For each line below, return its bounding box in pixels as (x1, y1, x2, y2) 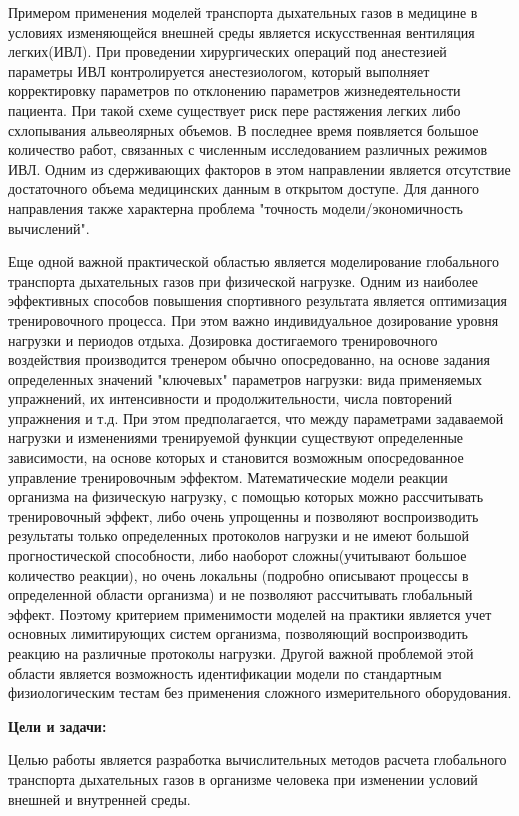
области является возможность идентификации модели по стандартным (8, 662, 442, 683)
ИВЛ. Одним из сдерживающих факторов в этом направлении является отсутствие (8, 158, 511, 179)
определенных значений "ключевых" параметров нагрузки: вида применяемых (8, 368, 483, 389)
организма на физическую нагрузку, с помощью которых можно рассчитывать (8, 486, 484, 507)
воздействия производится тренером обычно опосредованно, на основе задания (8, 349, 490, 370)
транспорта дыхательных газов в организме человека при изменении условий (8, 768, 478, 789)
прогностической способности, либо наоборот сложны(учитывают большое (8, 545, 467, 566)
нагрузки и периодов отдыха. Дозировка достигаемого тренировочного (8, 329, 438, 350)
